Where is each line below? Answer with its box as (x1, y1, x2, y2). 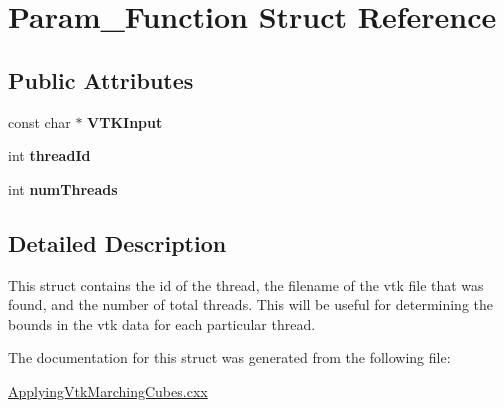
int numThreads (8, 178, 118, 199)
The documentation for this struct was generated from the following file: (8, 347, 451, 368)
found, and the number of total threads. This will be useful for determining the (8, 294, 494, 315)
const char (8, 111, 71, 132)
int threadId (8, 145, 91, 166)
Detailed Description (8, 227, 227, 258)
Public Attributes (8, 64, 194, 95)
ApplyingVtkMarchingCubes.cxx (8, 380, 208, 401)
